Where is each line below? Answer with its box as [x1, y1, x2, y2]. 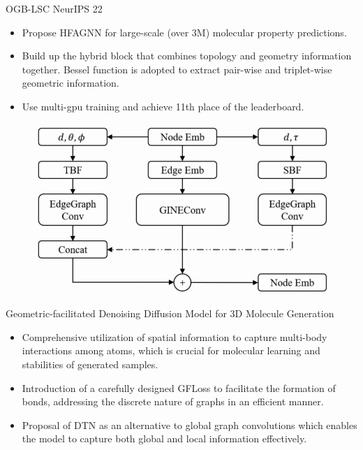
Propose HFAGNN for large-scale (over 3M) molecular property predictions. [22, 24, 347, 39]
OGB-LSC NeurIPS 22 [6, 1, 103, 15]
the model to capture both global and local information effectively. [22, 431, 307, 446]
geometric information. [22, 75, 119, 90]
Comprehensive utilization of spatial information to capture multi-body [22, 329, 327, 344]
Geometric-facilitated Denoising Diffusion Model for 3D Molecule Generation [6, 306, 334, 321]
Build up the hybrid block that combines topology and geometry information [22, 48, 352, 63]
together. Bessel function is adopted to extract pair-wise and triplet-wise [22, 61, 332, 76]
